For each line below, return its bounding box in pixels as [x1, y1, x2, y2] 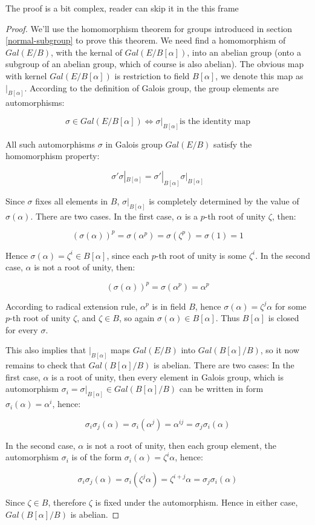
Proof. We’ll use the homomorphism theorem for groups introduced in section [5, 22, 293, 34]
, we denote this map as [215, 69, 304, 82]
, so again [119, 311, 155, 324]
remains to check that [5, 359, 86, 371]
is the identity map [179, 117, 251, 126]
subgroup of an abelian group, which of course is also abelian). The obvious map [5, 57, 304, 70]
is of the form [71, 451, 122, 463]
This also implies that [5, 344, 86, 356]
